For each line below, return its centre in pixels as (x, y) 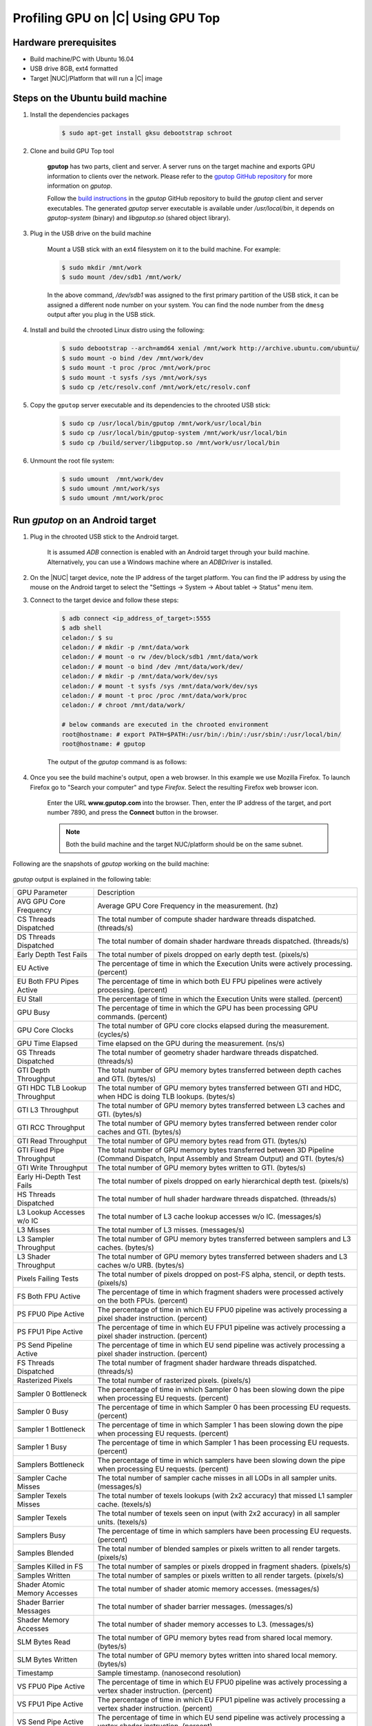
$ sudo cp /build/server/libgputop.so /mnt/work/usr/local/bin (171, 443)
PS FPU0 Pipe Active (51, 1314)
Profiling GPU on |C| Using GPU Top (116, 18)
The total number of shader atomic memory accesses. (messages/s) (208, 1589)
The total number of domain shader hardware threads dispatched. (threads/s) (223, 941)
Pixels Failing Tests (48, 1279)
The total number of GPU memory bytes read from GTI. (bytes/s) (202, 1141)
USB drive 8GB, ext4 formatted (74, 68)
